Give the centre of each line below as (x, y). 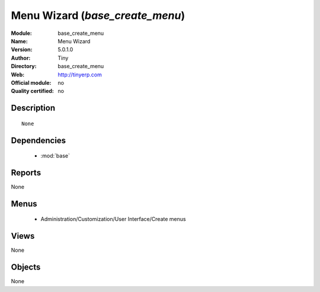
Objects (26, 267)
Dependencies (39, 140)
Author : (21, 58)
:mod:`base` (55, 156)
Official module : (31, 82)
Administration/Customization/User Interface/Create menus (113, 219)
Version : (22, 50)
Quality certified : (33, 91)
